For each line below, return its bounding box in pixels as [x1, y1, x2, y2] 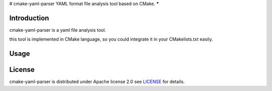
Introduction [9, 14, 49, 22]
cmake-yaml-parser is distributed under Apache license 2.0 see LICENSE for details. [9, 78, 185, 85]
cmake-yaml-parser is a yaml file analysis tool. [9, 27, 106, 33]
